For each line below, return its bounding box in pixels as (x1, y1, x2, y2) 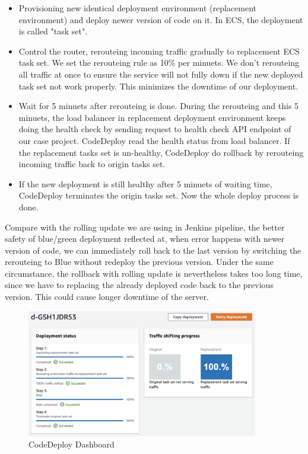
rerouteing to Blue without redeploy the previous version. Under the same (5, 255, 274, 268)
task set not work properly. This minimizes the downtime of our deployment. (18, 79, 299, 92)
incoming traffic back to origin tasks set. (18, 158, 166, 170)
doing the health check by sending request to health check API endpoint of (18, 123, 291, 135)
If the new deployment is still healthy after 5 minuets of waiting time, (18, 177, 272, 190)
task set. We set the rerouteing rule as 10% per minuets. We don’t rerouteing (18, 56, 300, 69)
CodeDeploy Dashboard (28, 438, 115, 450)
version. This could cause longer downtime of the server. (5, 290, 209, 303)
